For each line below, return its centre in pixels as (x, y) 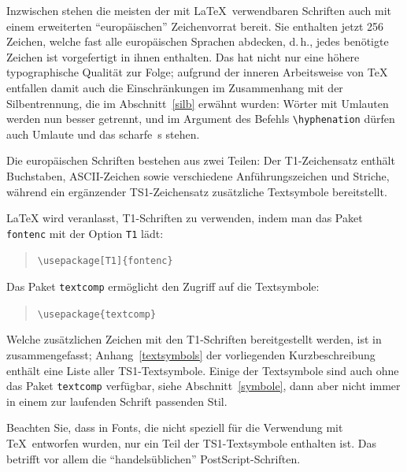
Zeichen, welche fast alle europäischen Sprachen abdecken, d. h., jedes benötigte (198, 41)
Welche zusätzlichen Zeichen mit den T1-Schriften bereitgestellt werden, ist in (194, 339)
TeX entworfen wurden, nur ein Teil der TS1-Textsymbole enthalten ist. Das (191, 443)
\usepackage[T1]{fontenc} (105, 261)
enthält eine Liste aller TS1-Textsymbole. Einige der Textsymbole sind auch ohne (203, 370)
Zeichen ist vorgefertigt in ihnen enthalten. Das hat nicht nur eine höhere (183, 56)
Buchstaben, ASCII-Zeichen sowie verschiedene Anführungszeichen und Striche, (198, 176)
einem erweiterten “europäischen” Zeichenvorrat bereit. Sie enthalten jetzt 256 (195, 26)
